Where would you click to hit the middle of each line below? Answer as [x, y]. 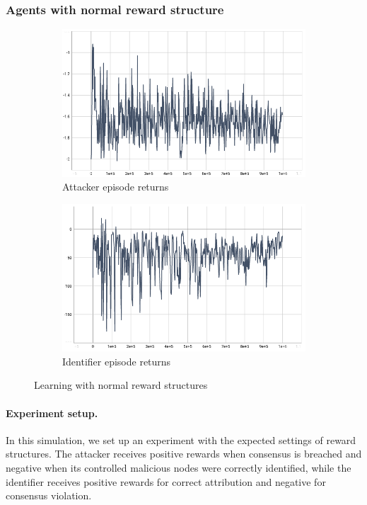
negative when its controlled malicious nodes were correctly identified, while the [179, 467]
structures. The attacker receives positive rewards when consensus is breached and [184, 454]
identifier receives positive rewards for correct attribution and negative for [166, 481]
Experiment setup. [52, 413]
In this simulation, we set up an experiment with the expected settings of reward [181, 439]
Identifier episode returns [117, 361]
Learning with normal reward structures [121, 385]
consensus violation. [49, 495]
